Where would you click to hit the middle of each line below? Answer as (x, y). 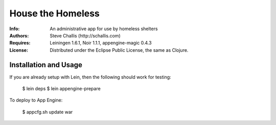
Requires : (20, 43)
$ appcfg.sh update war (48, 112)
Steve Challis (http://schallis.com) (85, 35)
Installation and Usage (46, 65)
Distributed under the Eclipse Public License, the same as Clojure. (119, 50)
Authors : (19, 35)
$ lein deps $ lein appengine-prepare (61, 89)
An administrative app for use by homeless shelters (104, 29)
